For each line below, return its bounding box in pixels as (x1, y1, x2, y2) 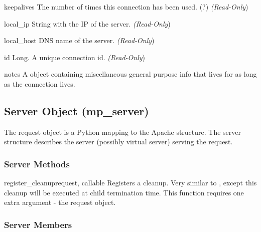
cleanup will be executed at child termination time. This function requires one (4, 187, 244, 197)
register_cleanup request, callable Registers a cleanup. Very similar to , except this (4, 177, 257, 188)
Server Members (4, 218, 72, 230)
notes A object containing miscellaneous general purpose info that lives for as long (4, 69, 257, 79)
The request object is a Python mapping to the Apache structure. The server (4, 126, 241, 137)
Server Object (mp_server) (4, 103, 149, 118)
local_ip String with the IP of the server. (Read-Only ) (4, 18, 171, 29)
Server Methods (4, 157, 70, 170)
